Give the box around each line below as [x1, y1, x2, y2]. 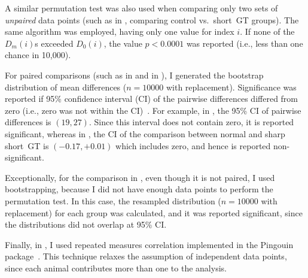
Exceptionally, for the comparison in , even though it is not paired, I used [5, 171, 275, 183]
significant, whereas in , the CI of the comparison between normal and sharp [5, 127, 285, 140]
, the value [103, 37, 142, 49]
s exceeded [35, 37, 74, 49]
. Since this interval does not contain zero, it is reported [89, 116, 294, 128]
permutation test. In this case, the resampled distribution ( [5, 194, 221, 207]
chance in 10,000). [5, 49, 71, 61]
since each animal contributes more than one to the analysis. [5, 261, 227, 274]
